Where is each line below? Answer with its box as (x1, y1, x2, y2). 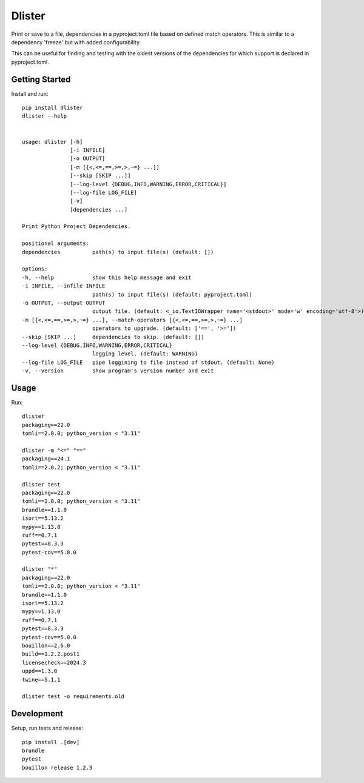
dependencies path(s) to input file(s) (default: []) (22, 249, 214, 255)
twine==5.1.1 (22, 676, 61, 683)
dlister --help (22, 113, 67, 119)
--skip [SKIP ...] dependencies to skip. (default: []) (22, 334, 204, 340)
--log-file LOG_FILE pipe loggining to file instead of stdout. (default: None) (22, 358, 275, 366)
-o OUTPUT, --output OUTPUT (22, 300, 106, 306)
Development (11, 708, 64, 719)
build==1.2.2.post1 (22, 651, 80, 657)
